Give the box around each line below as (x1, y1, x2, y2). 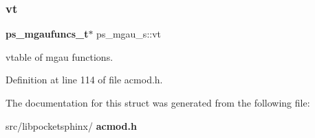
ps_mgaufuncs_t (6, 27, 89, 41)
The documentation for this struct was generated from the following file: (6, 96, 310, 109)
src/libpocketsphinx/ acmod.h (6, 118, 137, 133)
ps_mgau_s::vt (96, 27, 161, 41)
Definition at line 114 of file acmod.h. (6, 72, 163, 87)
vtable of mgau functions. (6, 49, 113, 64)
